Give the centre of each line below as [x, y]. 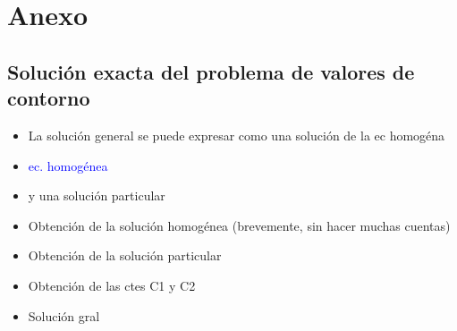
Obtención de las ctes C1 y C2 [112, 285]
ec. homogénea [68, 165]
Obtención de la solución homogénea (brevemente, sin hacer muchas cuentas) [239, 225]
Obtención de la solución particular [125, 255]
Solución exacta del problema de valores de [211, 71]
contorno [49, 98]
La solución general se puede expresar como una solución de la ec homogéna [237, 135]
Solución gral [64, 315]
